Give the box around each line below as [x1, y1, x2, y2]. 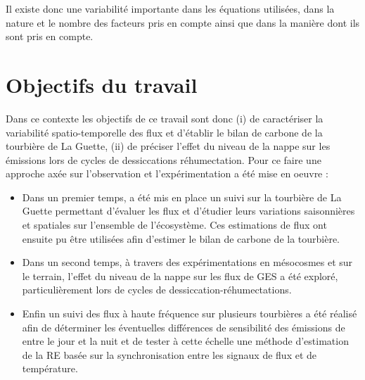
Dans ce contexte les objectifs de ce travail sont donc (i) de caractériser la [6, 110, 324, 125]
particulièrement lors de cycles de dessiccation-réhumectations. [22, 282, 292, 297]
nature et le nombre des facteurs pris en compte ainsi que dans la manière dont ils [6, 15, 360, 30]
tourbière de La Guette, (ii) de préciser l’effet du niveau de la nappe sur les [6, 139, 331, 153]
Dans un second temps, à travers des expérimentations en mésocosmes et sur [22, 255, 353, 270]
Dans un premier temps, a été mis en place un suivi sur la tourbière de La [22, 189, 342, 204]
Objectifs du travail [6, 70, 198, 99]
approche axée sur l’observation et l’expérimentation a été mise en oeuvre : [6, 166, 328, 181]
